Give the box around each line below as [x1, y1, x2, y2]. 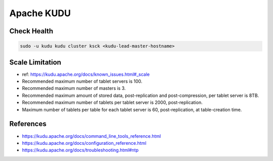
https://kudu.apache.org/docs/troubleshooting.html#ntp [22, 147, 139, 153]
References [9, 120, 47, 128]
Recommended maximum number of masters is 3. [22, 85, 126, 91]
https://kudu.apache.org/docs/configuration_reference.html [22, 140, 147, 146]
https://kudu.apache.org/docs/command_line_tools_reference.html [22, 133, 161, 139]
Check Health [9, 27, 54, 35]
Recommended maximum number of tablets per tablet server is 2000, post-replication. [22, 99, 203, 105]
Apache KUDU [9, 8, 71, 19]
